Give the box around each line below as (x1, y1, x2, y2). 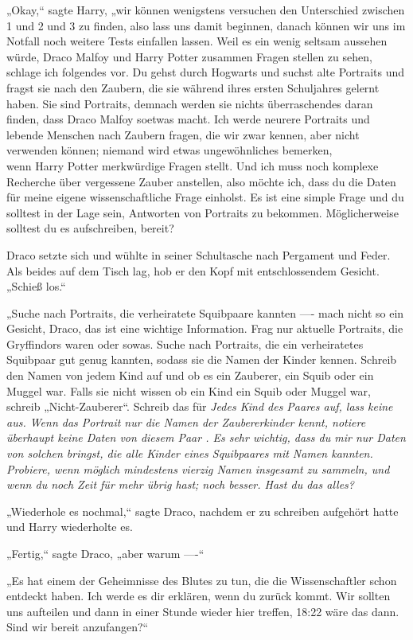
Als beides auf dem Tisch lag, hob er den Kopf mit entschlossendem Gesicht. (6, 262, 380, 279)
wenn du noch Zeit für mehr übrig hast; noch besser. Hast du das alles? (6, 476, 354, 493)
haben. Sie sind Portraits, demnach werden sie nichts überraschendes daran (6, 95, 373, 111)
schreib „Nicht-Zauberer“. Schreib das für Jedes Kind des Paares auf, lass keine (6, 398, 393, 415)
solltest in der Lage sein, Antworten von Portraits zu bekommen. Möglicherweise (6, 204, 399, 220)
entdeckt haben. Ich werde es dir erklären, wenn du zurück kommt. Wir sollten (6, 587, 391, 604)
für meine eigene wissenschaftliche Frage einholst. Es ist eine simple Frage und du (6, 189, 404, 205)
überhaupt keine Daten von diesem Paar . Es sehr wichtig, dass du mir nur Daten (6, 429, 406, 446)
